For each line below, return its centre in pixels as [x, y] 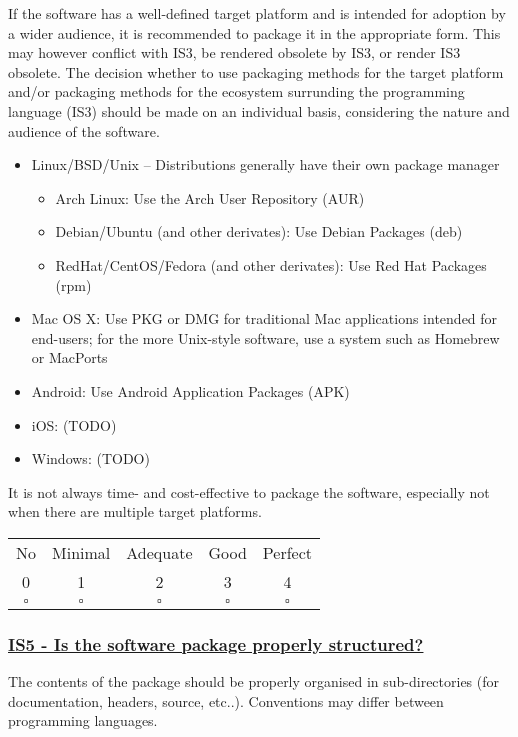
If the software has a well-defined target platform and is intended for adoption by [257, 13]
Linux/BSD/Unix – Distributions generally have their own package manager [265, 164]
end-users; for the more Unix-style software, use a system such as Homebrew [265, 337]
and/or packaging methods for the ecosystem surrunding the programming [236, 91]
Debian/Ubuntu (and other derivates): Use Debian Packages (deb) [259, 231]
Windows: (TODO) [90, 458]
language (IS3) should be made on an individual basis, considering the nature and [259, 110]
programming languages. [83, 720]
